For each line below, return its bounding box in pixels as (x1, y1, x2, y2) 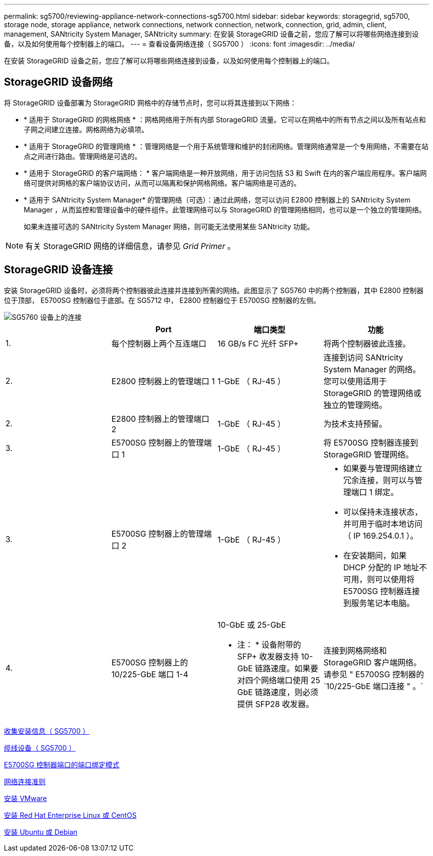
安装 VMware (4, 794, 47, 803)
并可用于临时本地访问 (343, 518, 423, 529)
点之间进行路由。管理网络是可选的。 (24, 151, 141, 160)
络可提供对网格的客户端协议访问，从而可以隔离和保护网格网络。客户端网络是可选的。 (24, 178, 301, 187)
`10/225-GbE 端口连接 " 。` (323, 681, 423, 691)
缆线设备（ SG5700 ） (4, 743, 76, 752)
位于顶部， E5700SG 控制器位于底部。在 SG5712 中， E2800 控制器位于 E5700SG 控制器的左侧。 (4, 296, 320, 304)
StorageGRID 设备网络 (4, 76, 113, 89)
